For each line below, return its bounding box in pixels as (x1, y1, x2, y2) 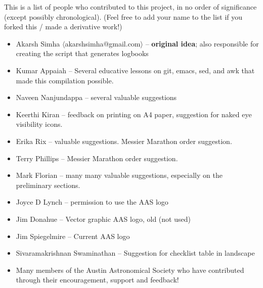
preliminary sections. (16, 179, 80, 190)
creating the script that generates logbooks (16, 48, 149, 59)
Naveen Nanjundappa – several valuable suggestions (16, 92, 177, 103)
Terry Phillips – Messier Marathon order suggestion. (16, 153, 178, 163)
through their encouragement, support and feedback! (16, 274, 179, 285)
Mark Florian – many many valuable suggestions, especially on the (16, 170, 223, 180)
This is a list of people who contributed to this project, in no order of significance (4, 2, 257, 12)
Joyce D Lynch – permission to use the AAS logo (16, 197, 168, 207)
